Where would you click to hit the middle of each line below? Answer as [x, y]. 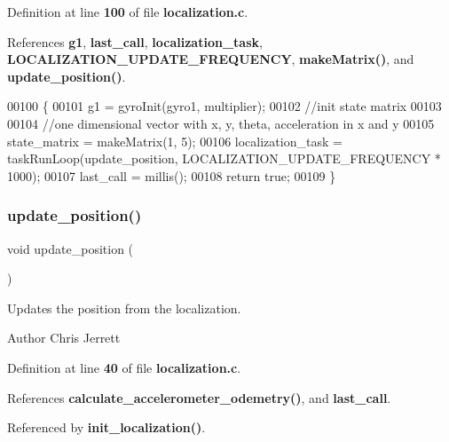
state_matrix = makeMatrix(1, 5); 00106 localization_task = [175, 141]
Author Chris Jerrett [64, 338]
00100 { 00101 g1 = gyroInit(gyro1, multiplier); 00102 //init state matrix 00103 [224, 106]
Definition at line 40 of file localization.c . [124, 367]
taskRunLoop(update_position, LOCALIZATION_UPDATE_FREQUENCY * [224, 158]
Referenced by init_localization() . [106, 427]
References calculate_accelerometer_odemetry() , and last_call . [199, 397]
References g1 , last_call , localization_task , [135, 41]
